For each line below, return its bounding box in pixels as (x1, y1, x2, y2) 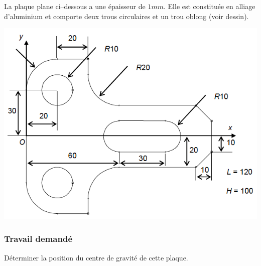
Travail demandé (4, 232, 73, 245)
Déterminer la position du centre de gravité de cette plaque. (4, 252, 188, 262)
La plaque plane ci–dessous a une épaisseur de (4, 1, 146, 11)
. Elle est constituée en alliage (164, 1, 255, 11)
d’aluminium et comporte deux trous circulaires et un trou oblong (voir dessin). (4, 11, 249, 21)
